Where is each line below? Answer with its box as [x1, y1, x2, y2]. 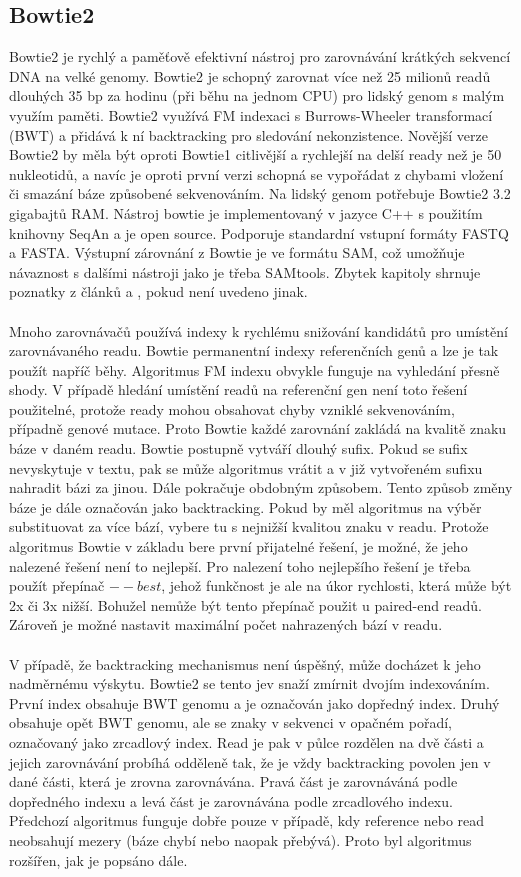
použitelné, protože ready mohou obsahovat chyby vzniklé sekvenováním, [9, 398, 455, 419]
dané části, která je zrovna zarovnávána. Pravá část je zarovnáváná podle [9, 771, 458, 792]
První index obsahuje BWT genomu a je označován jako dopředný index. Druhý [9, 692, 500, 713]
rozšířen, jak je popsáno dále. [9, 849, 188, 870]
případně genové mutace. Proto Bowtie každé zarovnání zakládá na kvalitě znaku [9, 418, 507, 439]
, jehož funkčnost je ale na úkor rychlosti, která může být [161, 575, 512, 596]
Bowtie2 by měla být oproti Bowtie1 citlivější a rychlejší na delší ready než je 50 [9, 144, 502, 165]
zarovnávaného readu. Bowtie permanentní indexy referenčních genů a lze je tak [9, 340, 499, 361]
